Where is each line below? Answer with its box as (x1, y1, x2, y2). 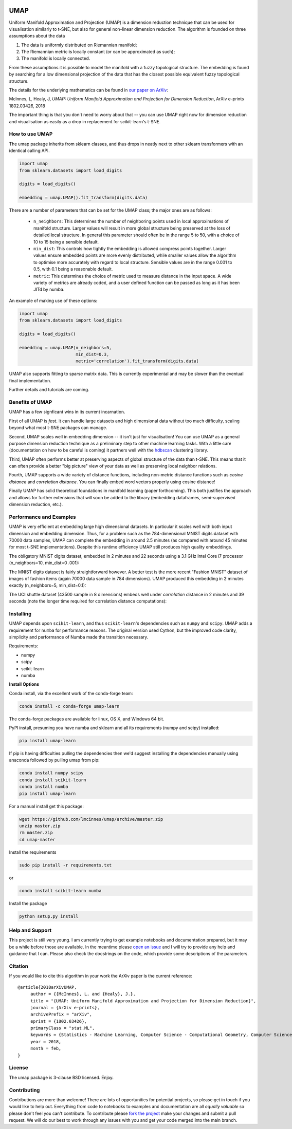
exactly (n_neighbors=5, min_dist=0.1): (9, 583, 86, 588)
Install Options (9, 681, 39, 687)
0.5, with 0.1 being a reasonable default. (33, 266, 113, 272)
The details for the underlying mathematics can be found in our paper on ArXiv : (9, 87, 168, 93)
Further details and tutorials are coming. (9, 387, 90, 393)
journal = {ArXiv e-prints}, (30, 1005, 100, 1010)
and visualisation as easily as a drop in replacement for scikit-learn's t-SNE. (9, 118, 161, 124)
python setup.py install (19, 913, 79, 919)
